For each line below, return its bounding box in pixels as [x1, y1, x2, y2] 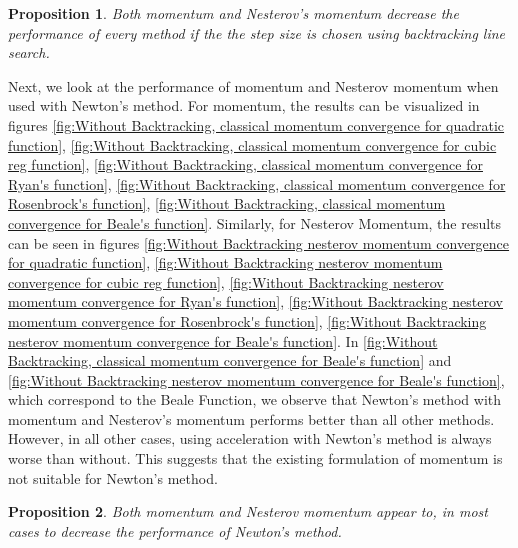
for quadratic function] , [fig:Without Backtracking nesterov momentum [8, 252, 443, 273]
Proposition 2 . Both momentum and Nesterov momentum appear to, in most [8, 501, 488, 522]
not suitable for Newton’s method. [8, 467, 218, 488]
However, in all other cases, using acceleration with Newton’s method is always [8, 428, 492, 449]
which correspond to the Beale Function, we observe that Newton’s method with [8, 389, 502, 410]
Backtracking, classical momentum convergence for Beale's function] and [8, 350, 452, 371]
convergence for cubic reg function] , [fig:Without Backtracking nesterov [8, 271, 444, 292]
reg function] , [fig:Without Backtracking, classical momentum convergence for [8, 154, 483, 175]
